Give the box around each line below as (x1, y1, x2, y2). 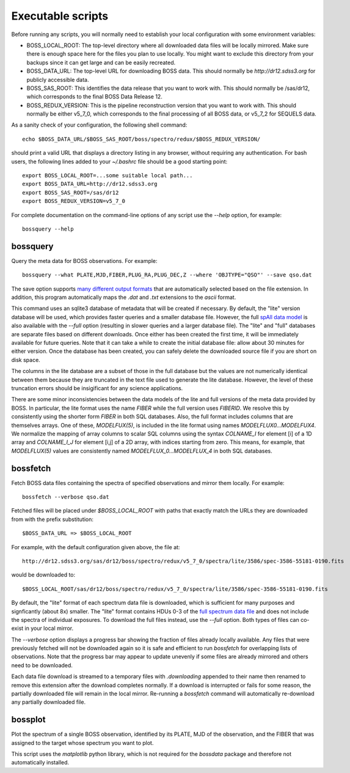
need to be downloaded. (11, 661, 73, 669)
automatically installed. (11, 759, 70, 766)
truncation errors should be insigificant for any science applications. (11, 384, 183, 391)
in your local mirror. (24, 624, 73, 632)
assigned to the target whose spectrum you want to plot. (11, 739, 154, 746)
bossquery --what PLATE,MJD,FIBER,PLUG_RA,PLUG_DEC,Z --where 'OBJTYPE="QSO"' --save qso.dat (22, 272, 312, 278)
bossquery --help (22, 225, 74, 232)
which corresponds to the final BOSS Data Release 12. (26, 93, 163, 100)
